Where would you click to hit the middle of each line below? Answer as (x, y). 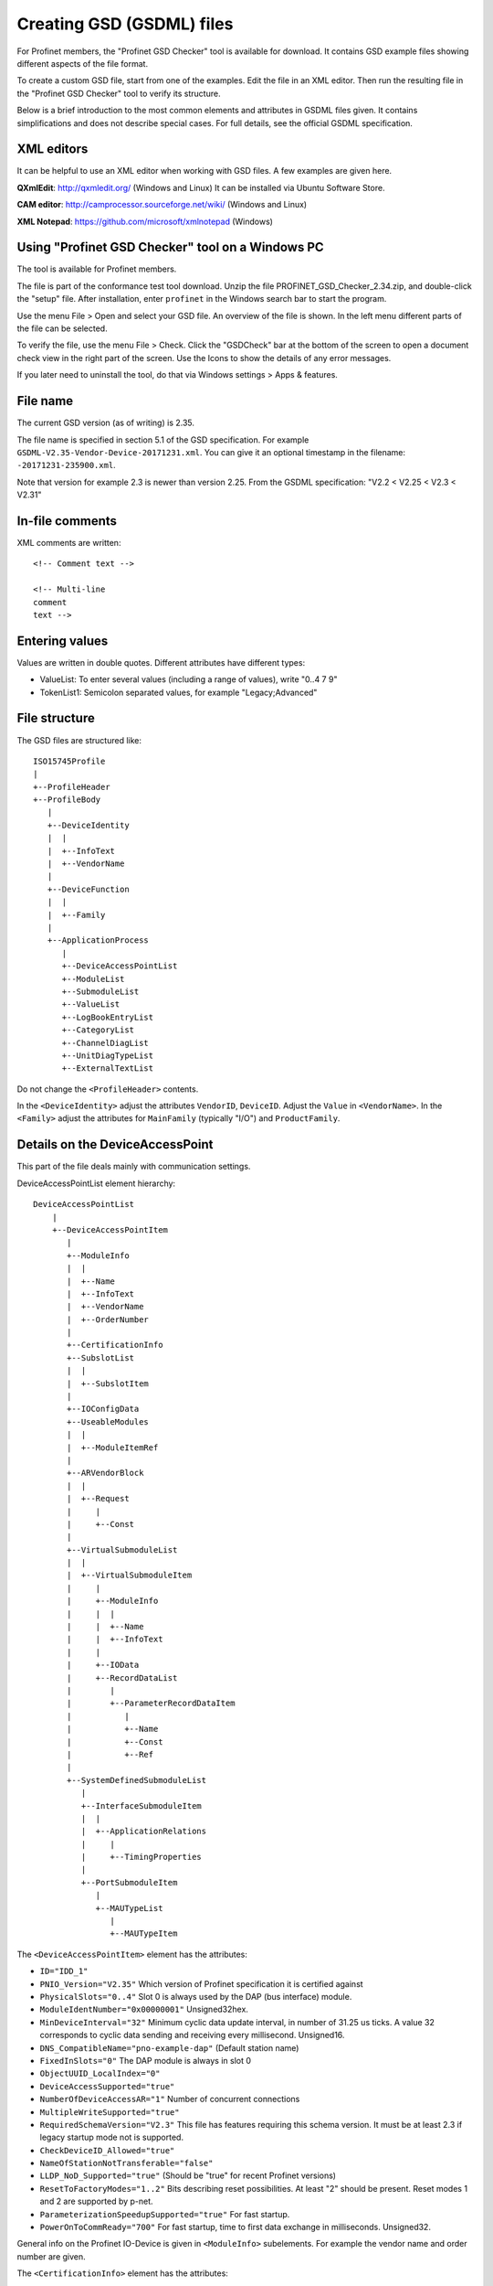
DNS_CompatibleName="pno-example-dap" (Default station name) (169, 2047)
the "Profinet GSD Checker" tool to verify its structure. (119, 93)
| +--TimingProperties (142, 1857)
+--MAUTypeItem (144, 1933)
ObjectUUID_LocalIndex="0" (100, 2074)
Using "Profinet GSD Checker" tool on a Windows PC (170, 247)
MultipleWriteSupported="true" (110, 2112)
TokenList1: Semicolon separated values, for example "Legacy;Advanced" (178, 692)
